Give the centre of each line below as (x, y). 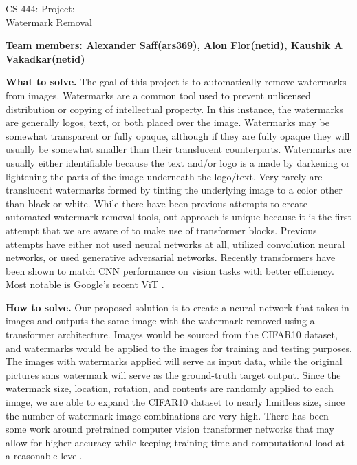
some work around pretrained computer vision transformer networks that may (170, 429)
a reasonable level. (44, 456)
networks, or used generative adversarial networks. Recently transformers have (171, 257)
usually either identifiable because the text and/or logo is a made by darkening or (178, 162)
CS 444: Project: (40, 8)
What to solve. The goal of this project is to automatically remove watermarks (176, 82)
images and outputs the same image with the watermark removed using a (160, 321)
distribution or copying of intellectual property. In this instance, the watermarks (174, 108)
